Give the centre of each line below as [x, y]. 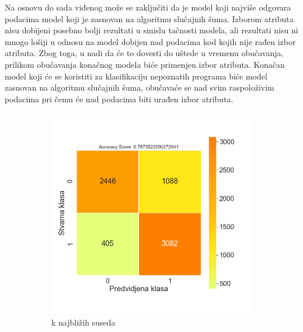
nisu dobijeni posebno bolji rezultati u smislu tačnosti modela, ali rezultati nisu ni [151, 30]
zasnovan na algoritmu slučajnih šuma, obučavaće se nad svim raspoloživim [140, 87]
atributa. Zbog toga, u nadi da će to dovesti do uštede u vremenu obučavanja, [144, 53]
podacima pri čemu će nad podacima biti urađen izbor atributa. [119, 98]
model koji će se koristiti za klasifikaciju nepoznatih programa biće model [136, 76]
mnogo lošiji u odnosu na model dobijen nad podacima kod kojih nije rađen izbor [150, 41]
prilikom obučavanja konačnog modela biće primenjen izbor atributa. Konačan [145, 64]
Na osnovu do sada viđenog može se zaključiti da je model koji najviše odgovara [148, 7]
